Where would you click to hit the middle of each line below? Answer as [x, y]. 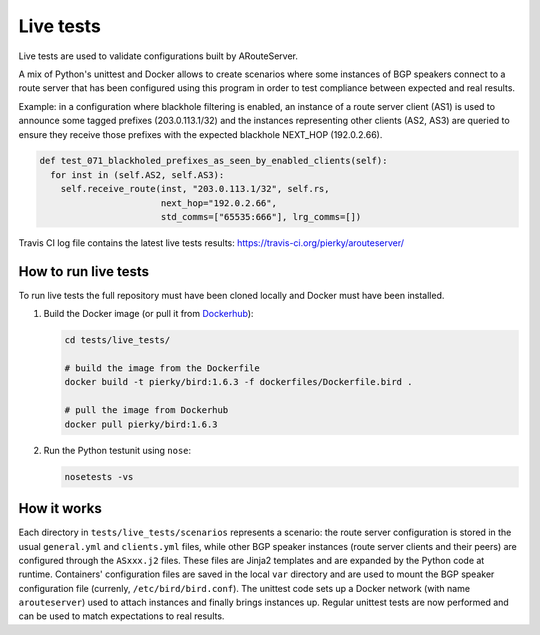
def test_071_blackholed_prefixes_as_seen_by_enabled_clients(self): [213, 161]
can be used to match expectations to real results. [121, 616]
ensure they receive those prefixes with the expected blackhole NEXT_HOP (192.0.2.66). [200, 134]
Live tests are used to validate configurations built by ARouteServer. [158, 56]
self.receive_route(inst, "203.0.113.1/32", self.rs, [195, 189]
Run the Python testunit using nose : [117, 450]
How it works [60, 508]
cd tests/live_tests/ [117, 340]
